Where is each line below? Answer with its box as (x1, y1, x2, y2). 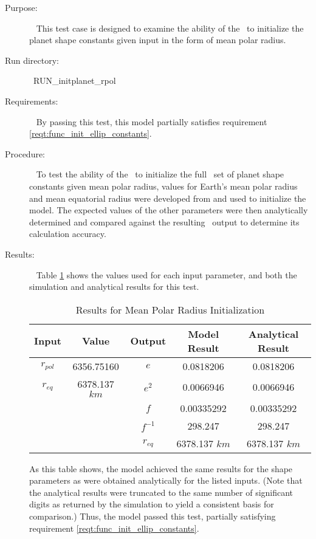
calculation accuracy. (29, 227, 106, 240)
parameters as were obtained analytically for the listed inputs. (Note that (29, 474, 303, 487)
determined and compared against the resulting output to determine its (29, 215, 300, 228)
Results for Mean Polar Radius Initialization (75, 302, 265, 317)
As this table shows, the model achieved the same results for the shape (29, 462, 293, 475)
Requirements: (5, 94, 58, 107)
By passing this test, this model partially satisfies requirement (36, 115, 267, 128)
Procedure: (5, 147, 46, 160)
